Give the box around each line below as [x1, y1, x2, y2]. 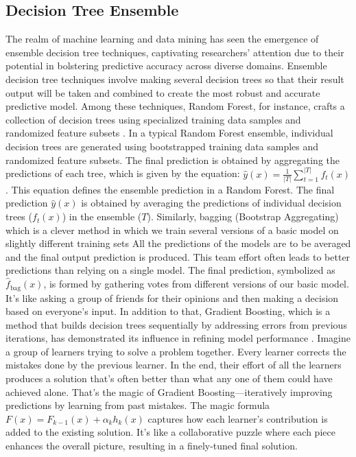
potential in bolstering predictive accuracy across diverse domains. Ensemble [5, 58, 327, 73]
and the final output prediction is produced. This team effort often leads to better [5, 249, 351, 263]
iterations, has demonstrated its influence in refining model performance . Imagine [5, 331, 351, 345]
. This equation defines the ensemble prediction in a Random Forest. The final [5, 182, 335, 196]
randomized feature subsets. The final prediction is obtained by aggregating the [5, 152, 340, 167]
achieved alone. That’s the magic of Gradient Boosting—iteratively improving [5, 384, 333, 399]
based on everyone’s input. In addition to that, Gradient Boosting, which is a [5, 304, 331, 318]
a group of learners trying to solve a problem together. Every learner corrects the [5, 344, 346, 358]
